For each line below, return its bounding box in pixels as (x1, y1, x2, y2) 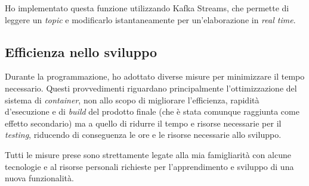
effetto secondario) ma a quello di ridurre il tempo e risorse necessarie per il (5, 116, 282, 129)
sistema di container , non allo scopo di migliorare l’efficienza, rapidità (5, 93, 259, 106)
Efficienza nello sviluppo (5, 42, 157, 61)
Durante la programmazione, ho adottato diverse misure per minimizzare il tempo (5, 70, 305, 83)
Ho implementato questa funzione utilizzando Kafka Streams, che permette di (5, 2, 289, 14)
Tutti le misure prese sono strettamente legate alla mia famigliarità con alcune (5, 148, 291, 160)
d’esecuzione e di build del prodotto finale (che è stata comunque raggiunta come (5, 105, 299, 118)
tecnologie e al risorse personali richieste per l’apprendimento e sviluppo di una (5, 160, 294, 172)
